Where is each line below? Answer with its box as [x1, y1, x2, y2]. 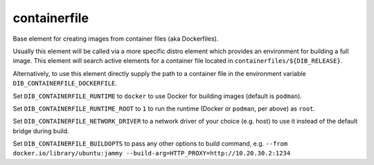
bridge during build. [12, 126, 69, 135]
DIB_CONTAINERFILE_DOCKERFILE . [12, 79, 118, 88]
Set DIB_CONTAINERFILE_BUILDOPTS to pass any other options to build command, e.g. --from [12, 139, 288, 148]
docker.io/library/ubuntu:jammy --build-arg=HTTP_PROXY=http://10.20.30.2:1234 [12, 149, 291, 157]
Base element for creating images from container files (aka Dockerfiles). [12, 35, 219, 43]
